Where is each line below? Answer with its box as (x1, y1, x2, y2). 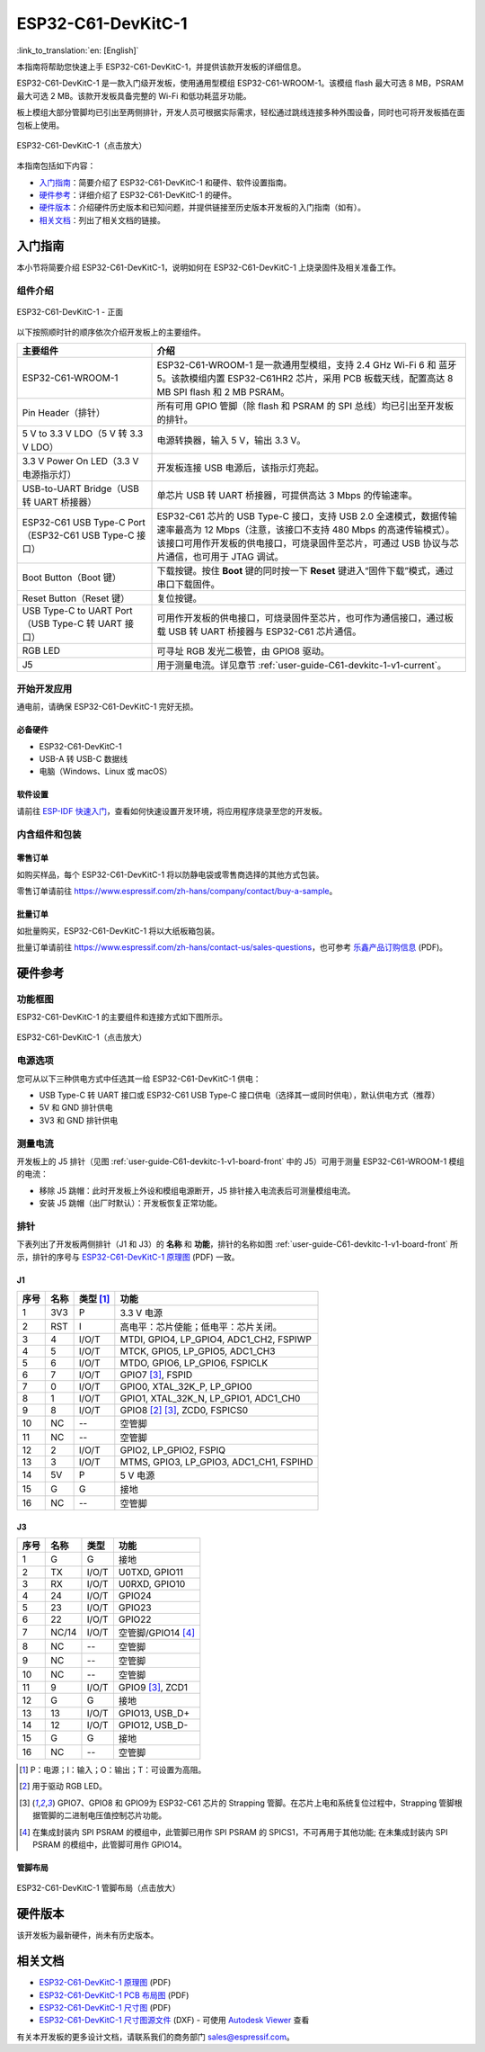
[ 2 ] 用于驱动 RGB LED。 (19, 1781, 108, 1792)
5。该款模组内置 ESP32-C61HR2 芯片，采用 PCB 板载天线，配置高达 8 (156, 372, 454, 385)
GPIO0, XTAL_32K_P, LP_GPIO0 (119, 1381, 252, 1393)
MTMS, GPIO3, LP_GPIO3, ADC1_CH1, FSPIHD (119, 1456, 313, 1468)
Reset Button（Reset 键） (22, 592, 130, 605)
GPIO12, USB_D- (118, 1719, 189, 1732)
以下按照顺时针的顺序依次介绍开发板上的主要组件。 (16, 327, 206, 337)
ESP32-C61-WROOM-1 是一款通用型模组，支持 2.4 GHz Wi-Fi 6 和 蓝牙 (156, 359, 457, 372)
